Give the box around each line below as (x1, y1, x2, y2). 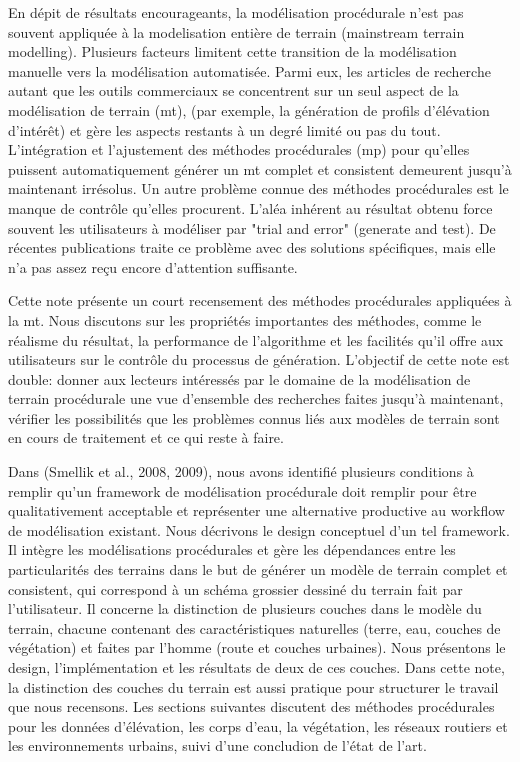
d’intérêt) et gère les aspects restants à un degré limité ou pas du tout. (8, 119, 441, 140)
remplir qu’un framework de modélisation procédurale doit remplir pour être (8, 480, 477, 501)
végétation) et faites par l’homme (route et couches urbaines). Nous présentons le (8, 637, 506, 658)
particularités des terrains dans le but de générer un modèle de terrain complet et (8, 559, 508, 580)
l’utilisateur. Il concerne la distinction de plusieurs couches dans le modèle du (8, 598, 482, 619)
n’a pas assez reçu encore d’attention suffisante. (8, 256, 298, 277)
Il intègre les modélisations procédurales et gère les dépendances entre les (8, 539, 456, 560)
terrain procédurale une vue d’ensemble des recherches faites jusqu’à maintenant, (8, 388, 504, 409)
